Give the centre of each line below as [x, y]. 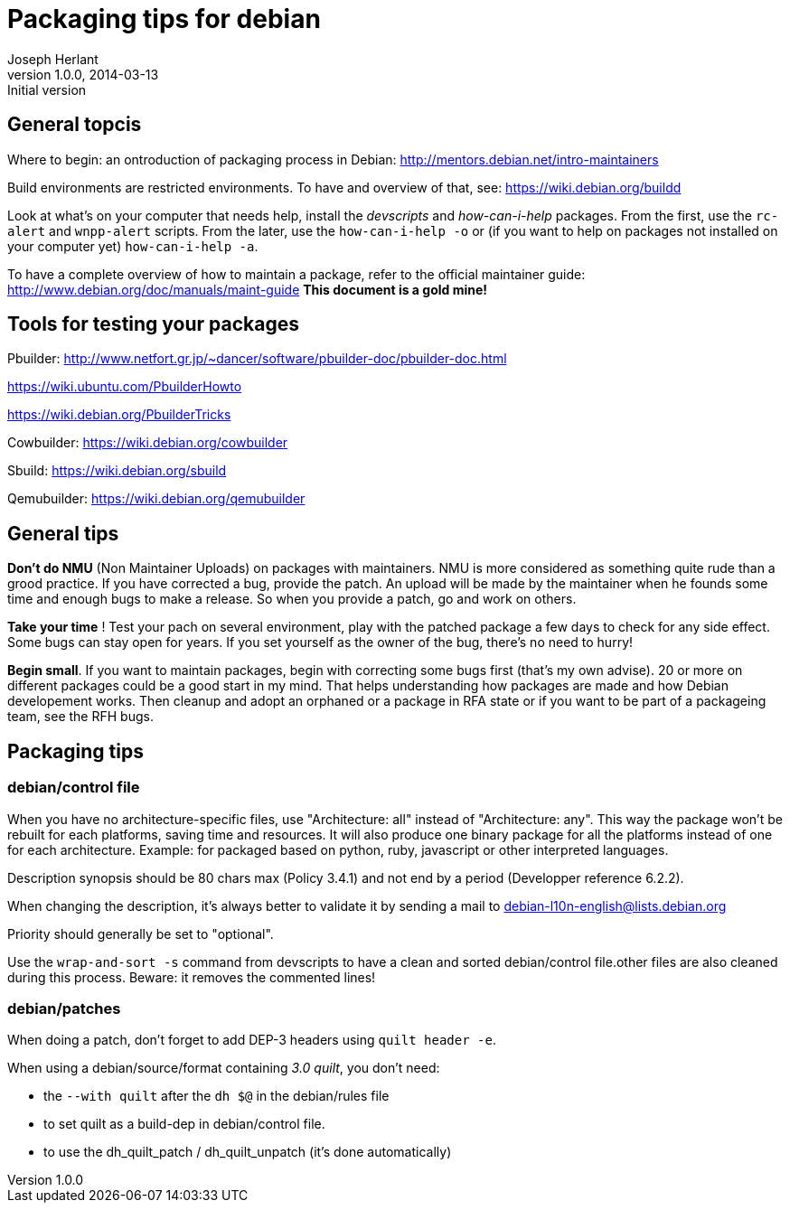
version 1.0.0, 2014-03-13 [83, 74]
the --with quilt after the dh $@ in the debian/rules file [216, 1096]
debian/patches [64, 1008]
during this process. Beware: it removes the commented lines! [192, 977]
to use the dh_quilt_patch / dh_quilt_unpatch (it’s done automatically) [248, 1152]
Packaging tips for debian [164, 19]
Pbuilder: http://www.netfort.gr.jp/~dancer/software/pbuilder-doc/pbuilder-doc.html [257, 359]
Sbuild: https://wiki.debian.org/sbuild [117, 471]
